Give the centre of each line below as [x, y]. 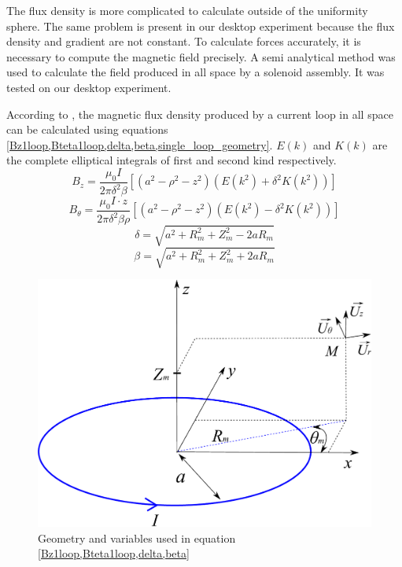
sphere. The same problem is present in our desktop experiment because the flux [201, 26]
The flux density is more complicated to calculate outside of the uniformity [187, 10]
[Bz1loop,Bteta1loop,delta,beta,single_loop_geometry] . [140, 144]
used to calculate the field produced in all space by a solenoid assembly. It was [195, 72]
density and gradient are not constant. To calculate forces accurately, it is [184, 41]
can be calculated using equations [87, 129]
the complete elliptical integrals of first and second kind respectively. [171, 160]
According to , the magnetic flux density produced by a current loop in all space [200, 114]
